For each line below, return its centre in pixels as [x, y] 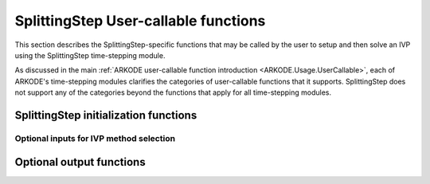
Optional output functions [80, 162]
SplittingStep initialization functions [106, 115]
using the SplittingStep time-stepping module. [90, 55]
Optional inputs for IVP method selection [95, 138]
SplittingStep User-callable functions [140, 21]
